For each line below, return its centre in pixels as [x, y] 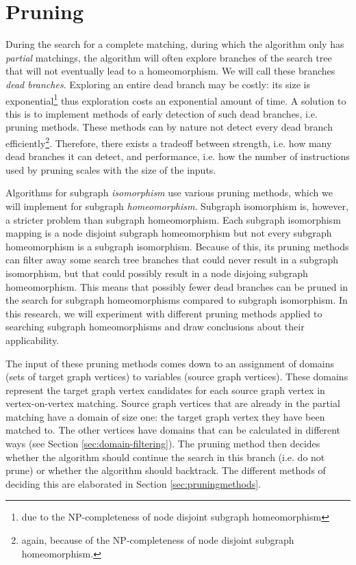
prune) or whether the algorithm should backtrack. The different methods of [166, 470]
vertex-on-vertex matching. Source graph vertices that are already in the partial [173, 403]
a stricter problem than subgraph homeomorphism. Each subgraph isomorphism [173, 219]
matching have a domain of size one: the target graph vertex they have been [165, 416]
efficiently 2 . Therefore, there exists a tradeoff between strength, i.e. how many [169, 142]
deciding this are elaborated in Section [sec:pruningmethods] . [133, 483]
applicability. [33, 340]
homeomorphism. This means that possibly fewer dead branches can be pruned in [177, 286]
